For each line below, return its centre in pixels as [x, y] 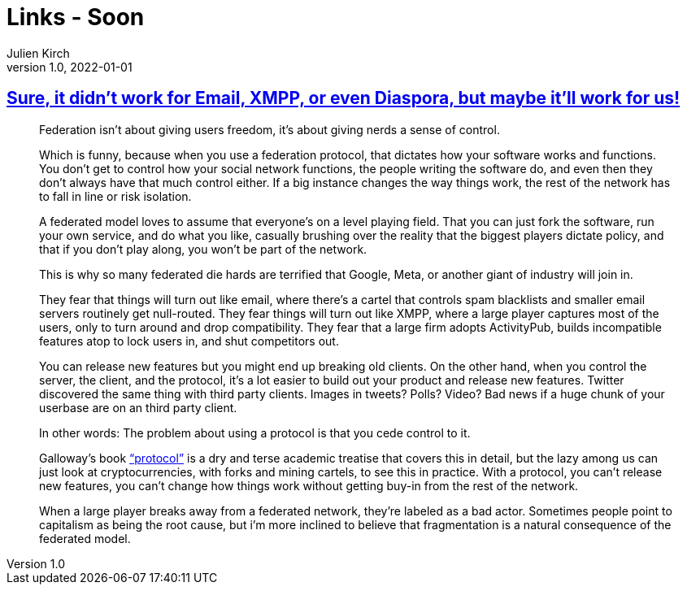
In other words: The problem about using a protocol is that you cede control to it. [255, 432]
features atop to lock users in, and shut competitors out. [189, 341]
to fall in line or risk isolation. [115, 196]
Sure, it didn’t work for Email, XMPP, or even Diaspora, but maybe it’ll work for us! [343, 98]
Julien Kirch [38, 53]
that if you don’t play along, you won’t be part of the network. [203, 249]
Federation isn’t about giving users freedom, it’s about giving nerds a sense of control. [270, 129]
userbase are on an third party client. [138, 407]
